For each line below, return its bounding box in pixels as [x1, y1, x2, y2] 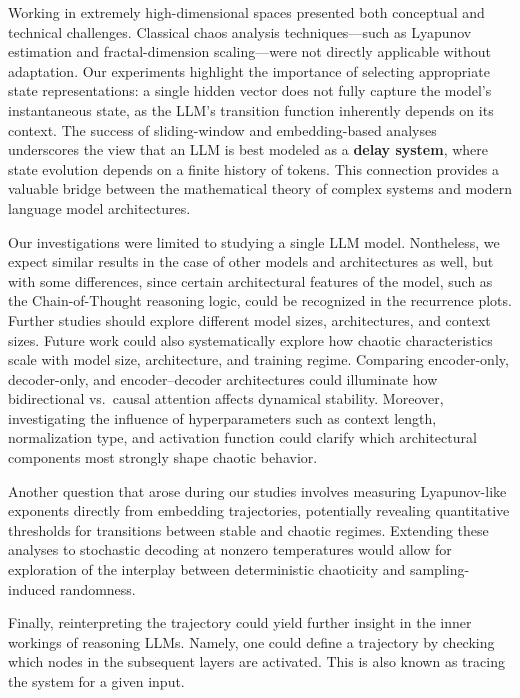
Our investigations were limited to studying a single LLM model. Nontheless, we [8, 231, 500, 252]
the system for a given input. [8, 671, 185, 691]
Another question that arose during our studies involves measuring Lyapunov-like [8, 480, 507, 501]
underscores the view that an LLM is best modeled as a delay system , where [8, 139, 489, 160]
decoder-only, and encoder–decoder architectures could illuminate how [8, 368, 438, 389]
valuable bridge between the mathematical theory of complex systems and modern [8, 178, 512, 199]
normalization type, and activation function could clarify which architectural [8, 427, 477, 448]
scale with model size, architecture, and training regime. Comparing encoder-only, [8, 349, 509, 370]
